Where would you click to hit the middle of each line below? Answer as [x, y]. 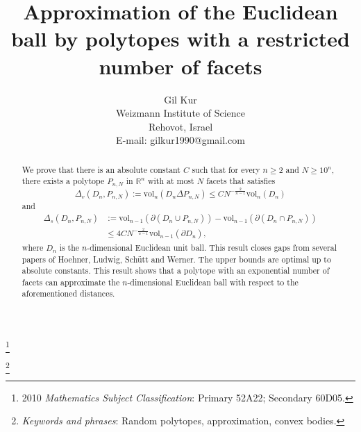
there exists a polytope [63, 181]
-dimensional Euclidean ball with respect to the [213, 282]
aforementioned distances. [68, 293]
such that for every [226, 169]
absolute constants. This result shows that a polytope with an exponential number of [176, 271]
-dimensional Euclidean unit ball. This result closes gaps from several [212, 247]
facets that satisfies [241, 181]
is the [69, 247]
